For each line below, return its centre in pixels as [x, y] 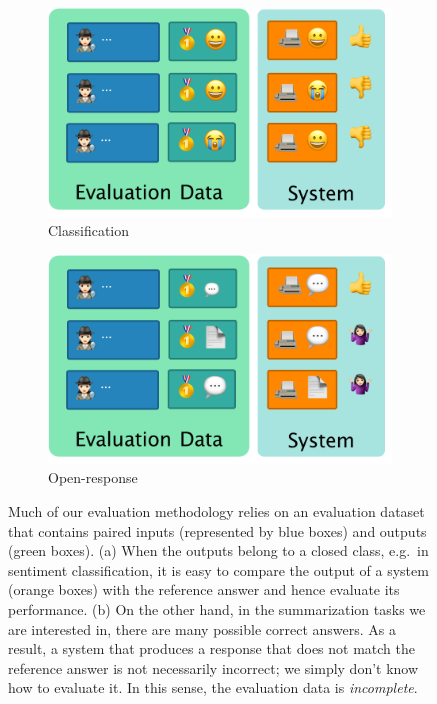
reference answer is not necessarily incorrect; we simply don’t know [213, 667]
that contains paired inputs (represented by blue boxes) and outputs [217, 530]
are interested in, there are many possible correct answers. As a [202, 628]
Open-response [93, 477]
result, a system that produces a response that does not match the [212, 648]
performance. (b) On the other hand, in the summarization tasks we [217, 609]
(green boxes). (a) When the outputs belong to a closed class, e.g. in [218, 550]
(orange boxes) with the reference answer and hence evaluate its [204, 589]
